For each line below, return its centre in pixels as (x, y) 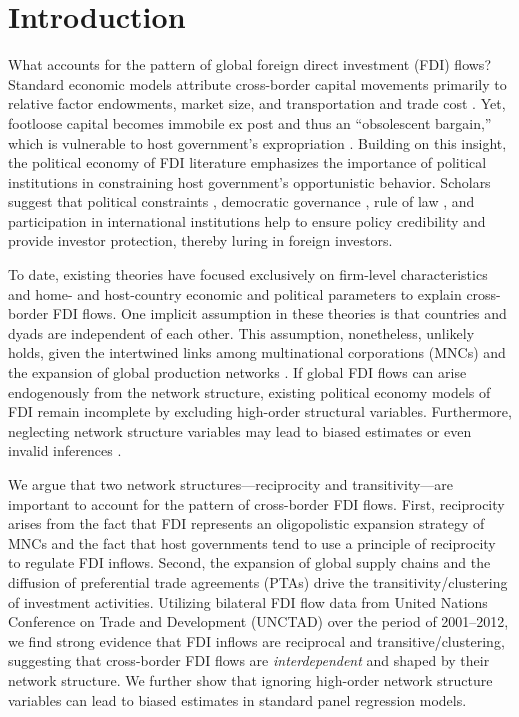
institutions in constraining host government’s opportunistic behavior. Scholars (249, 181)
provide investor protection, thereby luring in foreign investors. (200, 240)
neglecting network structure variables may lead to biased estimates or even (240, 430)
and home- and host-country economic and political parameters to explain (235, 293)
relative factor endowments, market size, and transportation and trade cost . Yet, (257, 103)
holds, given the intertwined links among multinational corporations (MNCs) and (257, 352)
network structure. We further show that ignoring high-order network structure (250, 679)
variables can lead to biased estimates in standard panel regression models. (237, 699)
